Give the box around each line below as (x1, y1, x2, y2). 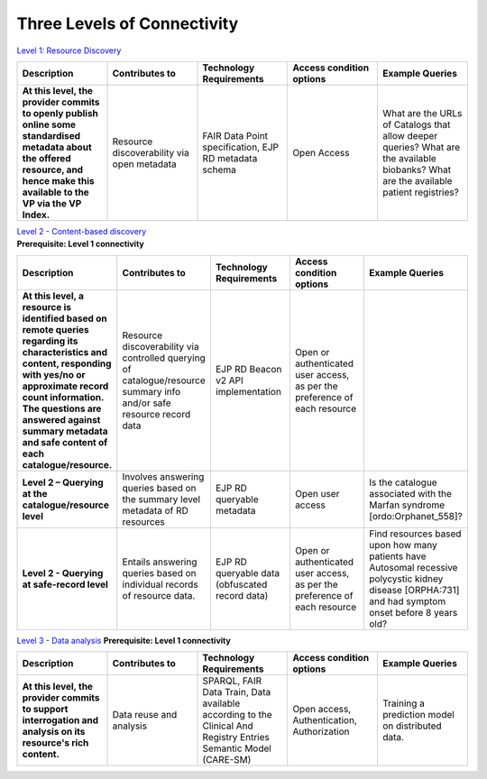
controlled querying (122, 352, 207, 364)
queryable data (215, 566, 280, 579)
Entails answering (122, 555, 198, 568)
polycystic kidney (369, 573, 444, 585)
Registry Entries (202, 731, 270, 744)
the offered (22, 151, 71, 164)
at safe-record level (22, 578, 108, 591)
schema (202, 163, 236, 176)
